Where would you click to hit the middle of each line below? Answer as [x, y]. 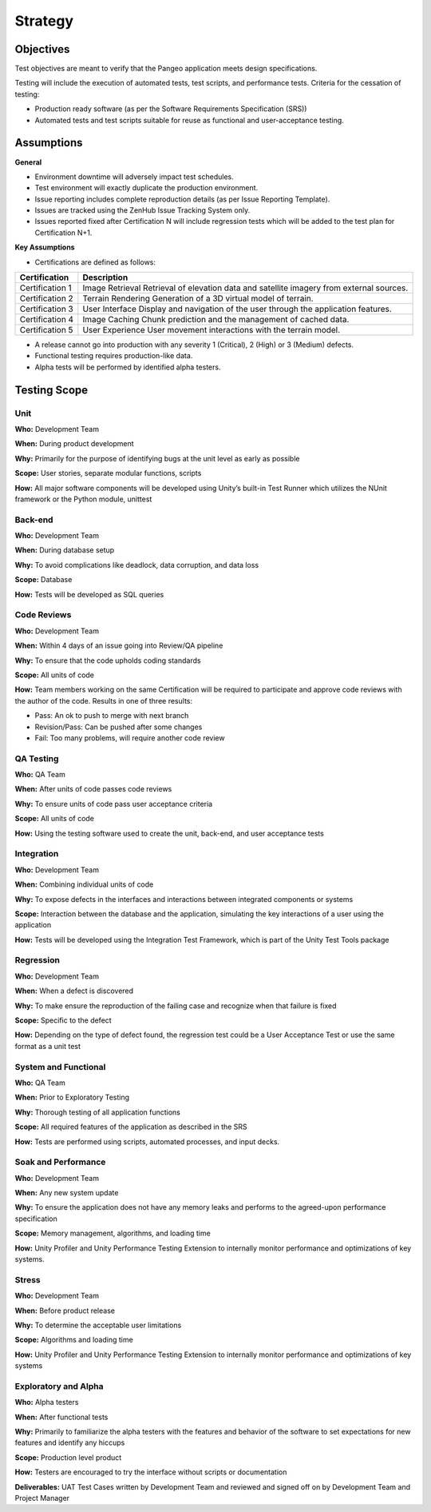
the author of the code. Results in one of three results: [104, 700]
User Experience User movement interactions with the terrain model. [212, 330]
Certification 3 [46, 309]
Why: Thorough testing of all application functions [98, 1112]
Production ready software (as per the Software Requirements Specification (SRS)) [171, 109]
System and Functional [60, 1067]
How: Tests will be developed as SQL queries [89, 594]
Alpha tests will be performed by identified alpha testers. [128, 367]
